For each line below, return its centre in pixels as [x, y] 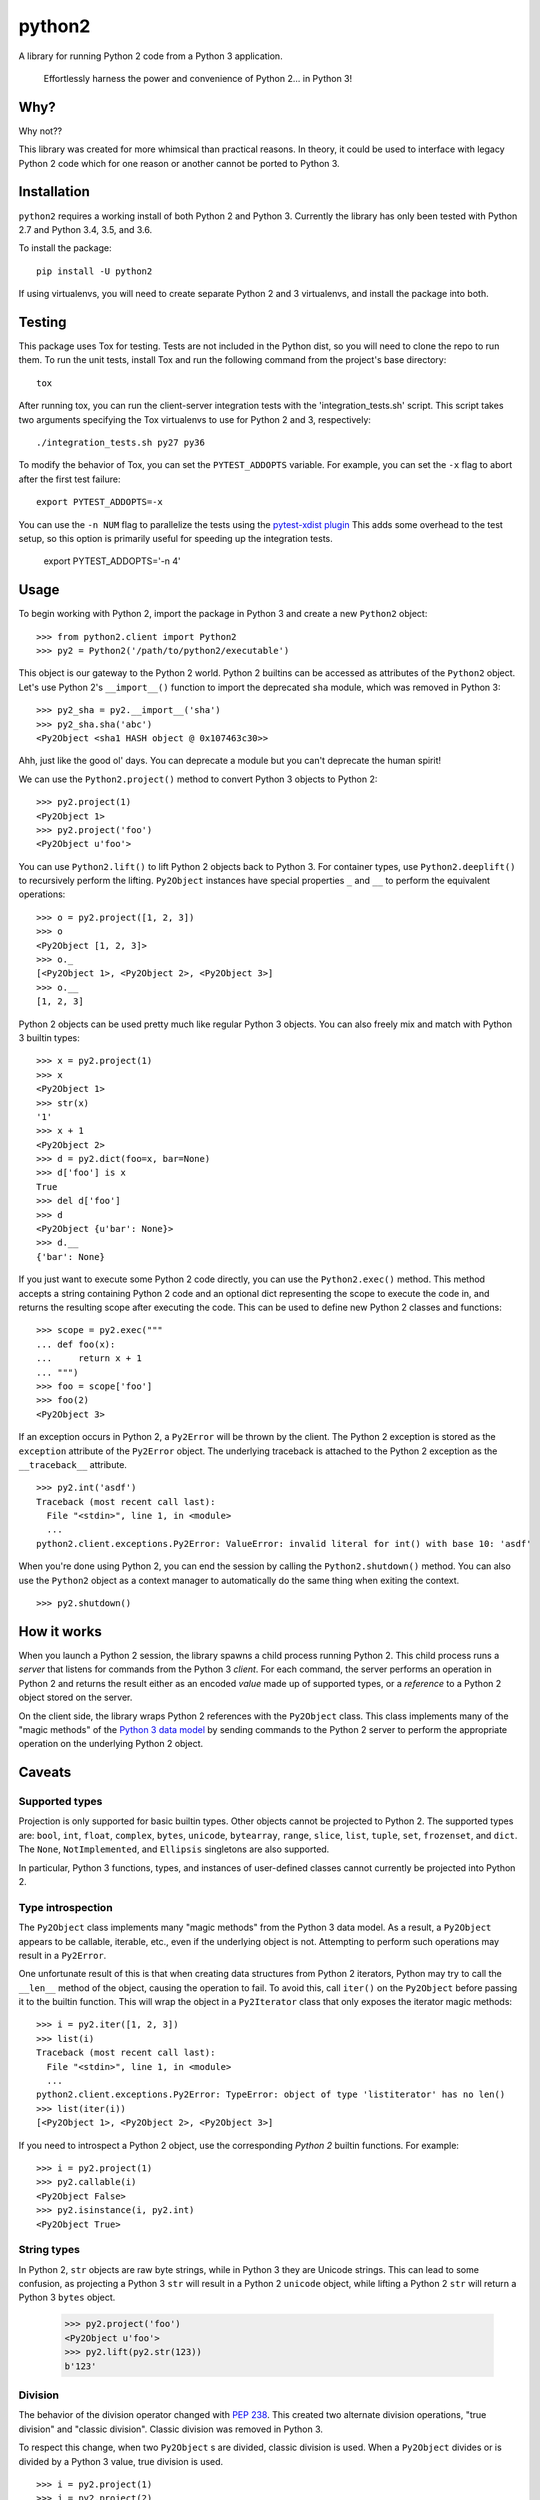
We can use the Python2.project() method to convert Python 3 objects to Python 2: [198, 779]
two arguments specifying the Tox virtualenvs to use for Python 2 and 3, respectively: [195, 419]
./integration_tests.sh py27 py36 [120, 442]
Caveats [45, 1772]
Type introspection [66, 1907]
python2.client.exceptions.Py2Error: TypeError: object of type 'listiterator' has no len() [271, 2094]
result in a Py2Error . [62, 1955]
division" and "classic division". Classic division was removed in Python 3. [171, 2429]
